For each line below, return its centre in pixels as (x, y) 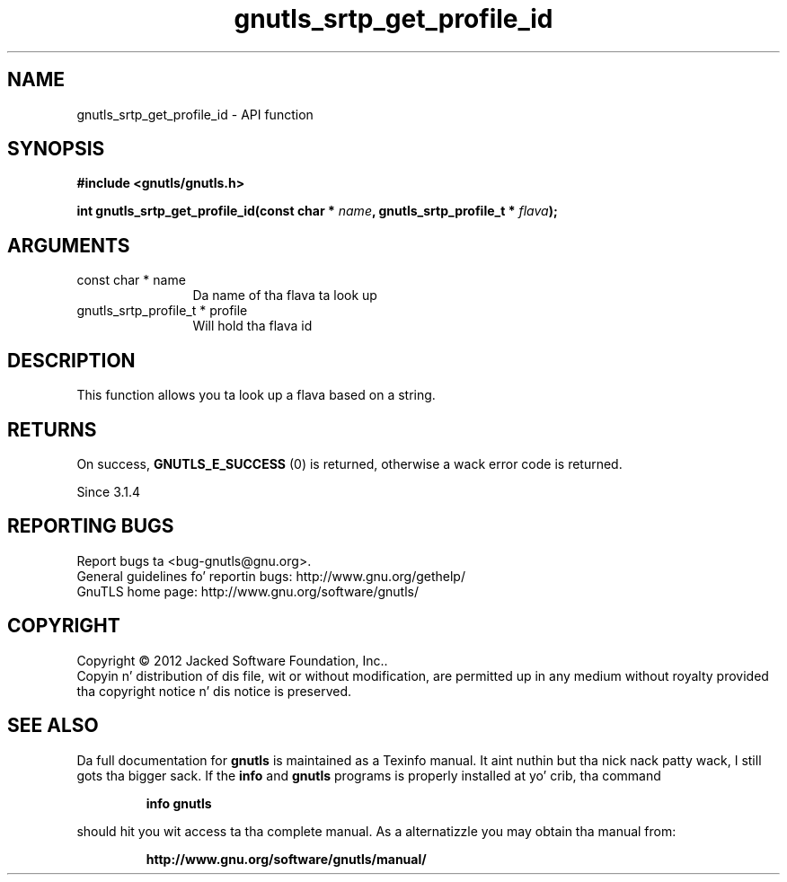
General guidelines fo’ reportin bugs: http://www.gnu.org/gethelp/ (271, 576)
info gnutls (179, 803)
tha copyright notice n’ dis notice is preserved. (214, 691)
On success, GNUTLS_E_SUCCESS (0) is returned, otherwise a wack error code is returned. (349, 463)
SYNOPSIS (56, 149)
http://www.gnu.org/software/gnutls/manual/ (286, 859)
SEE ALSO (53, 726)
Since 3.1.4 (109, 491)
